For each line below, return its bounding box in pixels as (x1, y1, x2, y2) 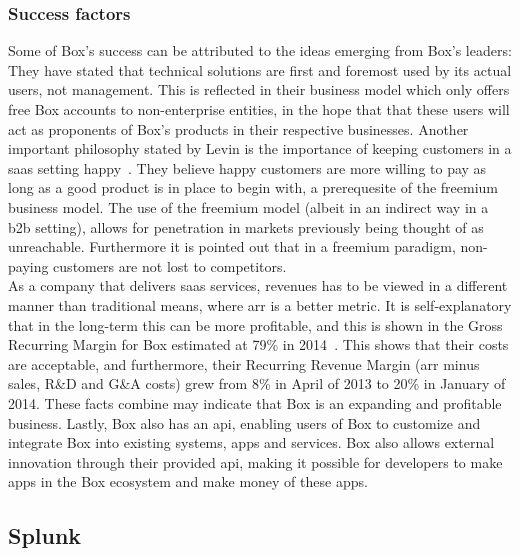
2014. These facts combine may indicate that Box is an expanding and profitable (8, 392, 502, 413)
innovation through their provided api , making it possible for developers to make (8, 451, 503, 472)
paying (8, 255, 49, 276)
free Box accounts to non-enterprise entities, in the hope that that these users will (8, 99, 510, 119)
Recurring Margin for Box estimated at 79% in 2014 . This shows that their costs (8, 334, 509, 355)
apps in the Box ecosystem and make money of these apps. (8, 471, 368, 492)
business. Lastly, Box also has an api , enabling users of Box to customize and (8, 412, 481, 433)
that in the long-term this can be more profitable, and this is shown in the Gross (8, 314, 503, 335)
